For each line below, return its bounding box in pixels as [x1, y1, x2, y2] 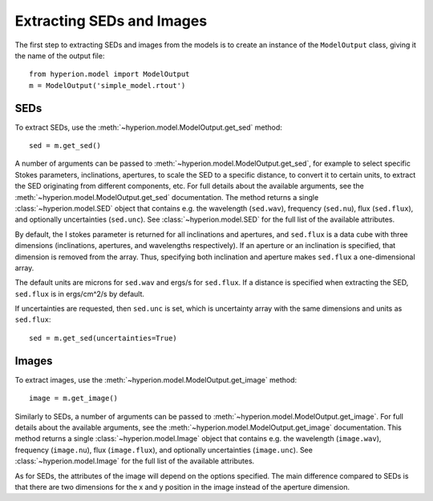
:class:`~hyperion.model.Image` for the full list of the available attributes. [14, 456, 255, 466]
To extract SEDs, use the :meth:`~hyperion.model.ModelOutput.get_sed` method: [14, 122, 282, 132]
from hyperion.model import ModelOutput [29, 70, 190, 79]
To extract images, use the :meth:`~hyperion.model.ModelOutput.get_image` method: [14, 375, 297, 384]
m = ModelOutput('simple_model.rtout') [29, 81, 186, 90]
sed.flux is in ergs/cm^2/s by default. [14, 289, 144, 299]
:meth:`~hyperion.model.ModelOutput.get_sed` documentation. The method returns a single [14, 192, 319, 202]
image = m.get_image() [29, 394, 119, 403]
